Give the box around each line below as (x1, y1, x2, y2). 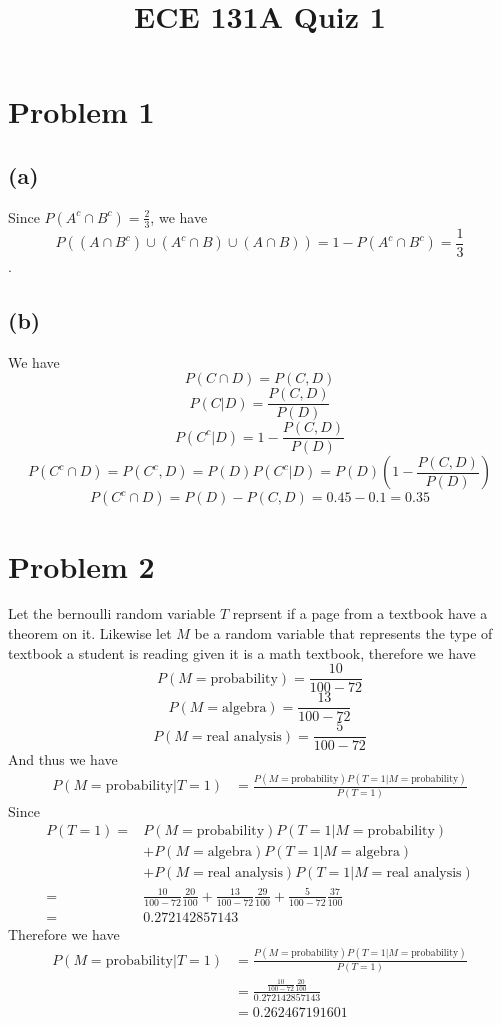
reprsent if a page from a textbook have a (232, 603, 488, 624)
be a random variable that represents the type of (194, 623, 493, 644)
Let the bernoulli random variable (8, 603, 216, 624)
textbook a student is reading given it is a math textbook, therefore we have (8, 642, 476, 663)
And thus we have (8, 749, 118, 770)
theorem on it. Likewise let (8, 623, 172, 644)
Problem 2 (8, 545, 155, 586)
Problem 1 (8, 91, 155, 132)
